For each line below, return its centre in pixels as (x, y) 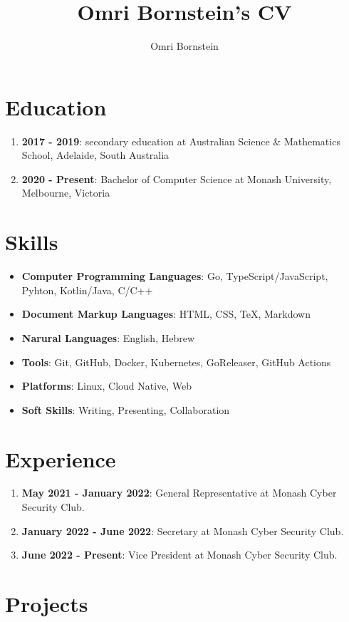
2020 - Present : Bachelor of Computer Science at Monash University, (177, 178)
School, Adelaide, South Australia (95, 155)
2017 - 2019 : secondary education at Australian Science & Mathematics (181, 141)
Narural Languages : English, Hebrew (108, 337)
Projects (47, 603)
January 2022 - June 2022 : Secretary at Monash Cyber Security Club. (183, 530)
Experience (61, 458)
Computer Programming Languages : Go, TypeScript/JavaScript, (175, 276)
